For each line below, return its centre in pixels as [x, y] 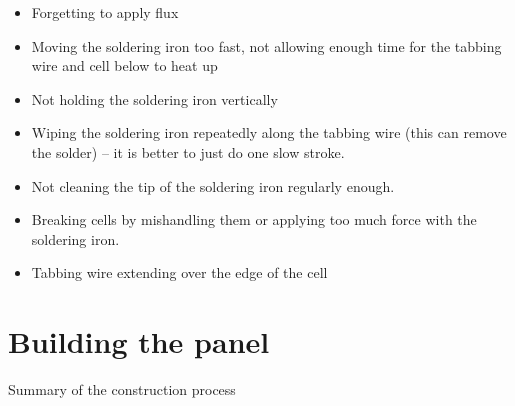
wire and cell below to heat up [124, 65]
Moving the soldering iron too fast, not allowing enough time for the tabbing [266, 45]
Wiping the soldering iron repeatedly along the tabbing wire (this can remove [269, 132]
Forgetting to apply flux [105, 12]
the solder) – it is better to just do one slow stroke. [188, 151]
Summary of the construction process [122, 389]
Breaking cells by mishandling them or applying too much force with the [254, 219]
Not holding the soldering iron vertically [154, 98]
